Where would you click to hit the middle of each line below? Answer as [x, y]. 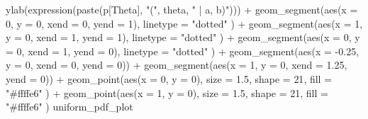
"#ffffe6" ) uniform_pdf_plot [69, 107]
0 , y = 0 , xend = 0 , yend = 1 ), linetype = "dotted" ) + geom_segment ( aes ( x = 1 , [184, 23]
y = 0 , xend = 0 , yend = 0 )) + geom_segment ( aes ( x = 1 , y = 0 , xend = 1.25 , [177, 65]
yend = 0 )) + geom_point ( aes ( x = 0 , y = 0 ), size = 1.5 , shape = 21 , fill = [169, 78]
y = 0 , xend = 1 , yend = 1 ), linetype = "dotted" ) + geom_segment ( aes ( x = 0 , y [183, 37]
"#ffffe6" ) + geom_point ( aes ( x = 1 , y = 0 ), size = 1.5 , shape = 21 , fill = [167, 92]
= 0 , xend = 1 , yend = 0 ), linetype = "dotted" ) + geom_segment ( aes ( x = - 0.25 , [183, 51]
